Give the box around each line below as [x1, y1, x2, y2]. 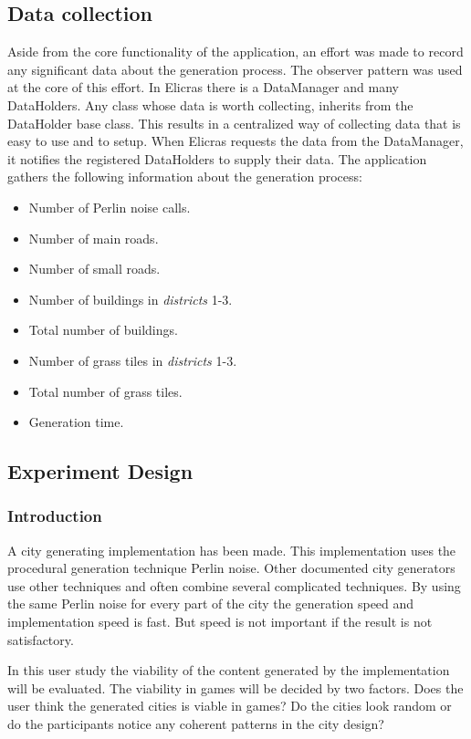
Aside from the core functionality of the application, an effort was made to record [7, 42, 464, 61]
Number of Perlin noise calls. [28, 197, 191, 216]
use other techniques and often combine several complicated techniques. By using [7, 576, 461, 595]
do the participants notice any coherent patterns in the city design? [7, 714, 384, 734]
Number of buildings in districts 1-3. [28, 289, 233, 308]
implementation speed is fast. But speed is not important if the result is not [7, 612, 433, 631]
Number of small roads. [28, 259, 161, 278]
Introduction [7, 505, 102, 527]
